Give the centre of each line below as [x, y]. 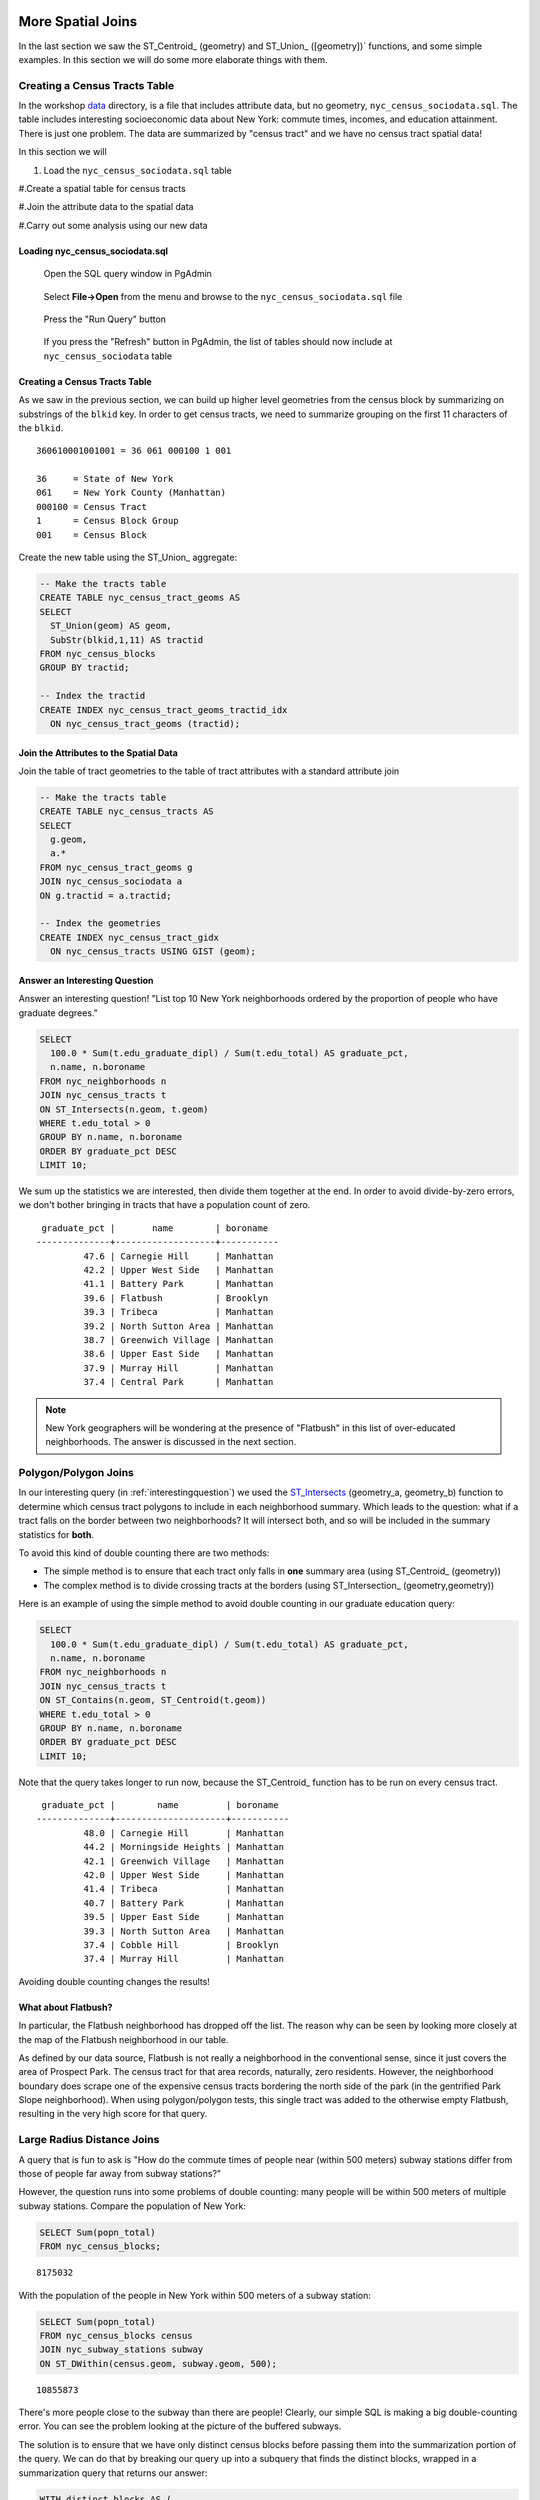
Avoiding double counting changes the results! [114, 1981]
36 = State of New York [105, 479]
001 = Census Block [92, 534]
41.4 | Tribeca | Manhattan [184, 1889]
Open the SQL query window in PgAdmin [127, 274]
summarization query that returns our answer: [113, 2472]
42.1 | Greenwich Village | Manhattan [184, 1861]
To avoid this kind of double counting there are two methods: [144, 1553]
